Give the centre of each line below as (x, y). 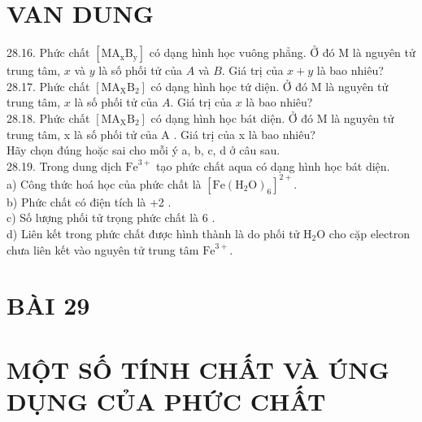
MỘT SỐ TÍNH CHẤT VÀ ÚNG (198, 369)
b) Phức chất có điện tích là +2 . (89, 201)
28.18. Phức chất (48, 117)
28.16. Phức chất (48, 52)
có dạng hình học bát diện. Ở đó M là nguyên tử (272, 117)
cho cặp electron (370, 233)
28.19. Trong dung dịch (64, 165)
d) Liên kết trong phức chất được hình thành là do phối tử (153, 233)
